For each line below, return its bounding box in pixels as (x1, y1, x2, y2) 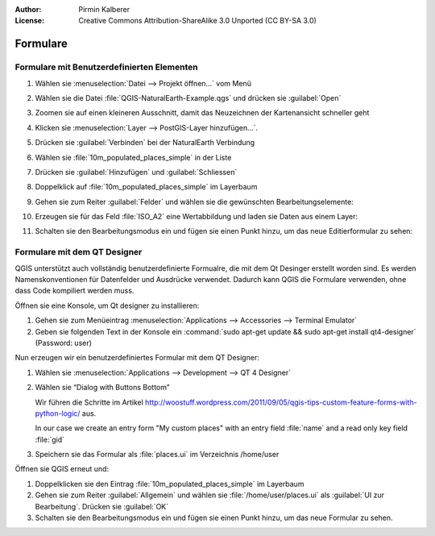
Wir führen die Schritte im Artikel (35, 397, 144, 407)
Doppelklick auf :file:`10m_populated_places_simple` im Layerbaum (35, 182, 258, 192)
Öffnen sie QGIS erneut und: (14, 464, 109, 474)
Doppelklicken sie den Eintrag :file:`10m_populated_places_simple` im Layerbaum (35, 479, 304, 488)
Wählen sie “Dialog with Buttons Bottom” (35, 383, 170, 393)
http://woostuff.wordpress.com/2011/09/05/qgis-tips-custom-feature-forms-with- (145, 397, 418, 407)
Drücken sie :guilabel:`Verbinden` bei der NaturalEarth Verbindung (35, 138, 255, 148)
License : (14, 16, 44, 26)
